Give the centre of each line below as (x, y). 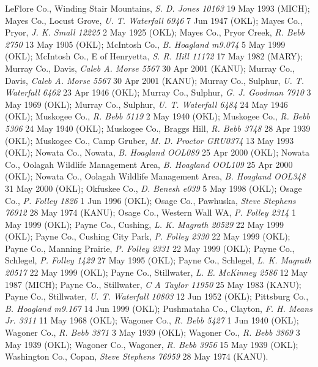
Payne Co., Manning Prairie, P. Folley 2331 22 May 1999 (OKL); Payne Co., (150, 248)
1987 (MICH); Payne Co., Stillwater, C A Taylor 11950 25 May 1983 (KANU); (153, 284)
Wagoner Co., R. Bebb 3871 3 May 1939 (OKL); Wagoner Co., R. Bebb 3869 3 (153, 332)
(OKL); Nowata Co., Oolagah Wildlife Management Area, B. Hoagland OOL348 (155, 176)
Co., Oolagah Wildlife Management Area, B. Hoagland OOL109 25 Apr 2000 (149, 164)
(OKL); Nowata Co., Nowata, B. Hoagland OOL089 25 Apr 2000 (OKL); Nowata (157, 152)
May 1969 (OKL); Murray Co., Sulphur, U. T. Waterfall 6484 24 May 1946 (146, 104)
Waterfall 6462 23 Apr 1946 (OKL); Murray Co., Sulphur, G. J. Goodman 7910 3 (158, 92)
